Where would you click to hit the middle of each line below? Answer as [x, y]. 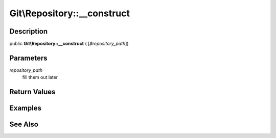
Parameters [28, 58]
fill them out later [40, 77]
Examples [26, 108]
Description [29, 31]
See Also [24, 125]
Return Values [32, 92]
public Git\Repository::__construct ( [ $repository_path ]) [69, 44]
